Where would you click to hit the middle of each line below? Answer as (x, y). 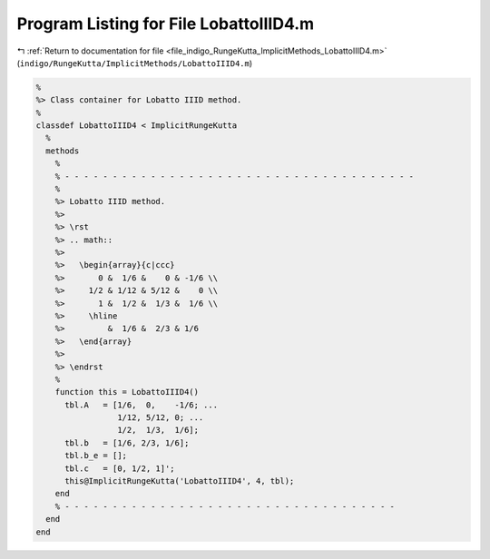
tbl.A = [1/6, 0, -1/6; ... (141, 405)
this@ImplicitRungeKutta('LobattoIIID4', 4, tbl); (180, 481)
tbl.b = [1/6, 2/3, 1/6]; (127, 443)
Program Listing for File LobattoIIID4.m (166, 24)
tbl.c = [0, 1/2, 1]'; (120, 468)
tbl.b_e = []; (96, 456)
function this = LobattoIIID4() (127, 392)
